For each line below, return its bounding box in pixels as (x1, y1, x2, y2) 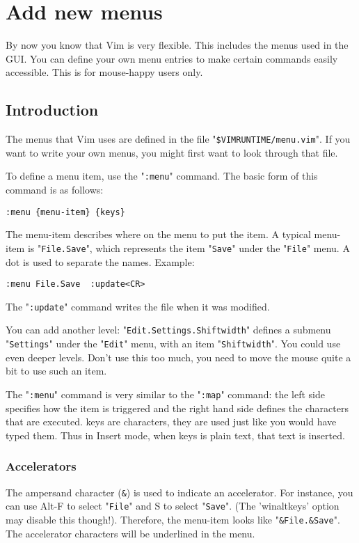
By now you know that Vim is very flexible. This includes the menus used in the (6, 38, 349, 52)
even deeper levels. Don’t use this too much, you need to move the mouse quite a (6, 349, 351, 364)
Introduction (6, 99, 99, 120)
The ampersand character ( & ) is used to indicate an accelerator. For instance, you (6, 485, 353, 499)
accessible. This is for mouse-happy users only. (6, 65, 203, 79)
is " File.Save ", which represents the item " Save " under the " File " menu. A (27, 240, 350, 255)
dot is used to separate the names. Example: (6, 254, 195, 269)
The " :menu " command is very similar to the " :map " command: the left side (6, 386, 325, 401)
